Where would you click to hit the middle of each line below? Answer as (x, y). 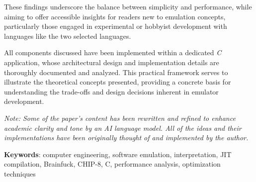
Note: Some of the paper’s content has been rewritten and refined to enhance (120, 118)
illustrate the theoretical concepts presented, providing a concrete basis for (118, 82)
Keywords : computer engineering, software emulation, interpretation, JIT (118, 154)
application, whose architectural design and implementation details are (112, 62)
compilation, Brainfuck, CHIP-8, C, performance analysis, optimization (112, 164)
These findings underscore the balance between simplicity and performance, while (128, 6)
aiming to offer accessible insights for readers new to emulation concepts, (115, 16)
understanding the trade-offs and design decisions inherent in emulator (111, 91)
